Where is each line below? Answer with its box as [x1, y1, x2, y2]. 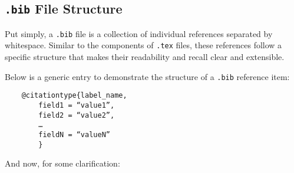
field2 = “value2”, [38, 111, 115, 119]
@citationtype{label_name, [21, 91, 127, 100]
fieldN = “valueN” [38, 130, 110, 139]
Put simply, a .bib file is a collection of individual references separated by [5, 27, 273, 39]
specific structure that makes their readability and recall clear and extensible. [5, 51, 285, 63]
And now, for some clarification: [5, 157, 120, 169]
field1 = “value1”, [38, 101, 115, 109]
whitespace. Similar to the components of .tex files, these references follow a [5, 39, 282, 51]
